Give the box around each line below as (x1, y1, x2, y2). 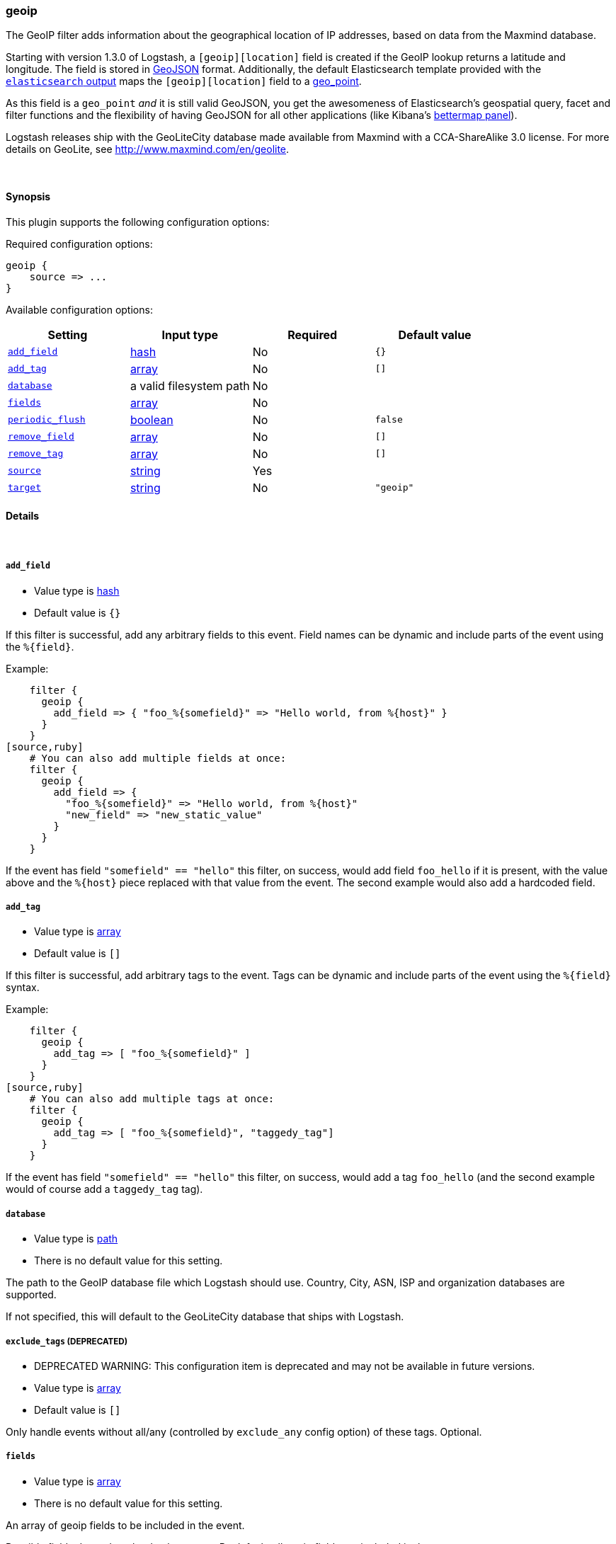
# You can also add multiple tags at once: (29, 1093, 275, 1105)
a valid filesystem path (130, 378, 250, 393)
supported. (6, 1288, 57, 1301)
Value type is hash (34, 584, 120, 597)
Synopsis (6, 190, 51, 202)
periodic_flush (8, 414, 86, 425)
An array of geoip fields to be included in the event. (6, 1519, 245, 1531)
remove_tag (8, 448, 64, 459)
